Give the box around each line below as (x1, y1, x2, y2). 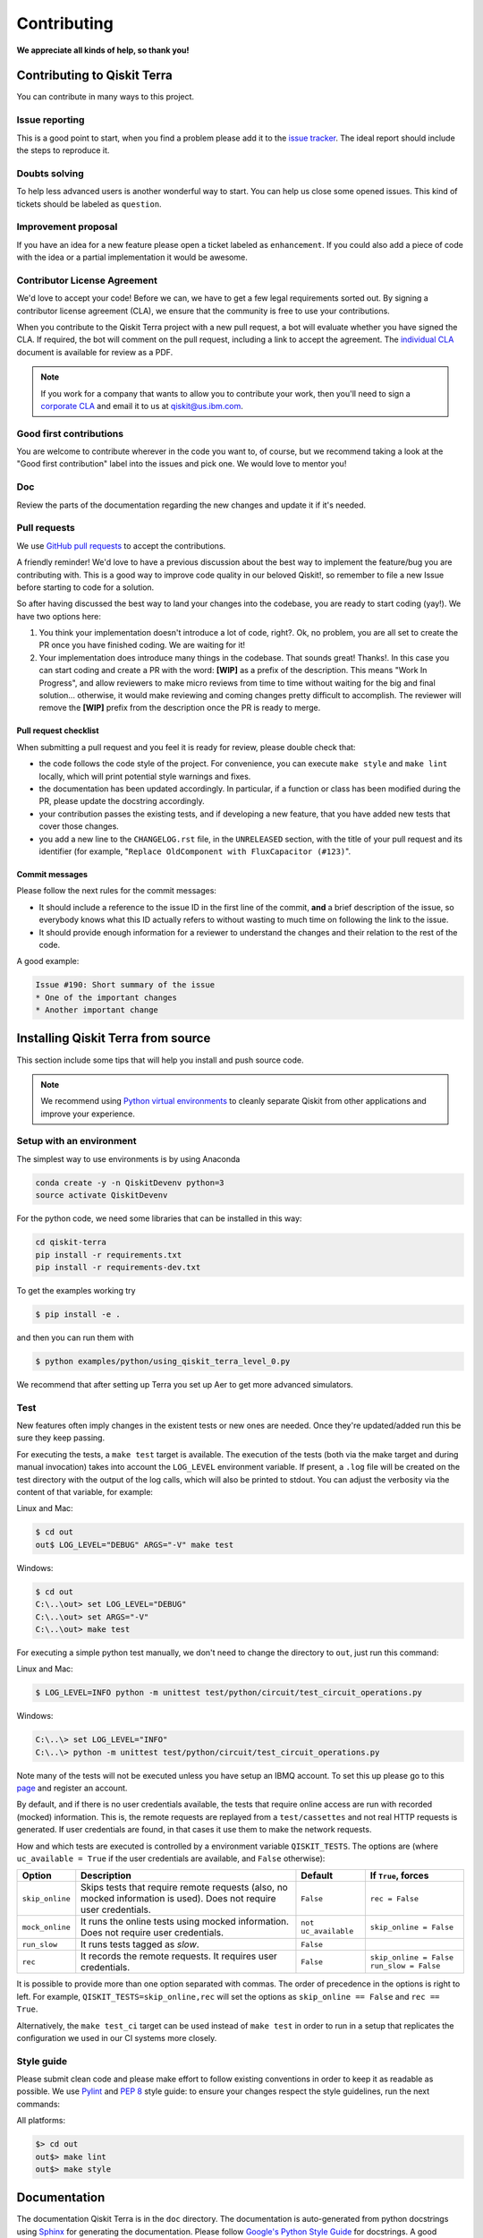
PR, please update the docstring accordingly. (38, 796, 205, 807)
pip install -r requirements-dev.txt (35, 1262, 201, 1272)
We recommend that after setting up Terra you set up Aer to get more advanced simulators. (16, 1379, 353, 1389)
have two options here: (16, 611, 102, 621)
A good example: (16, 956, 80, 967)
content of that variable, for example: (16, 1487, 154, 1497)
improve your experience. (40, 1108, 136, 1119)
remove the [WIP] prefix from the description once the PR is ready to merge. (38, 703, 321, 713)
